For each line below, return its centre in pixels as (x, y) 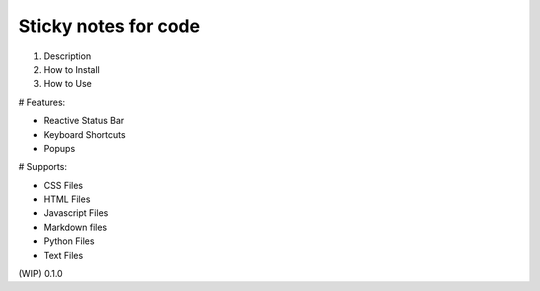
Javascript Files (76, 213)
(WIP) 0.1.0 (41, 274)
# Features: (42, 102)
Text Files (63, 255)
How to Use (67, 84)
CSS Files (63, 185)
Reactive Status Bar (84, 121)
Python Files (69, 241)
